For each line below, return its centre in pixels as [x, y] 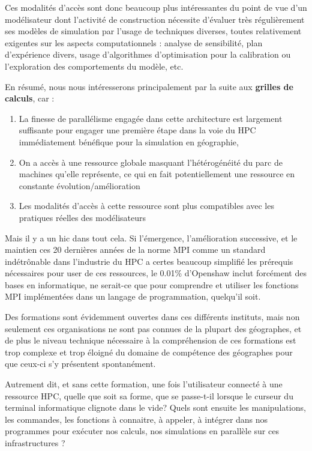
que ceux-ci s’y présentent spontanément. [80, 364]
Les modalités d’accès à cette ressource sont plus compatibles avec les [146, 206]
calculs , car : [30, 98]
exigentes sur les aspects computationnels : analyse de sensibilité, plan [134, 42]
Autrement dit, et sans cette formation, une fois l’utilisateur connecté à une [144, 384]
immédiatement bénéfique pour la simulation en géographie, [129, 141]
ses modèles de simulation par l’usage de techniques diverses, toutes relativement [153, 31]
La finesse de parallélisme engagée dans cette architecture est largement [151, 118]
